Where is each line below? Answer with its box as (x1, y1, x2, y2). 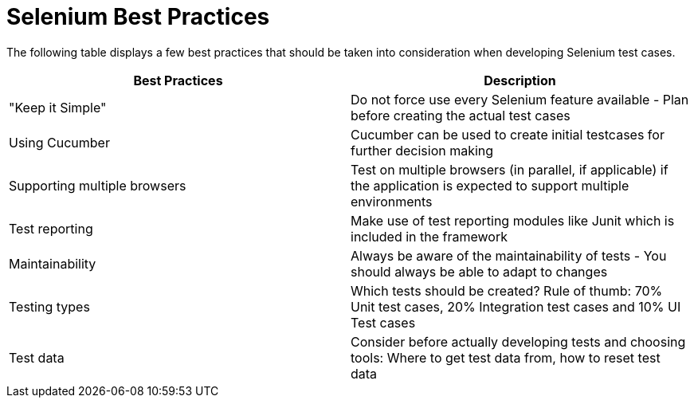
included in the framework (351, 228, 508, 245)
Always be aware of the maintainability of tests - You (351, 247, 667, 264)
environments (351, 193, 433, 210)
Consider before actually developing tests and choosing (351, 333, 686, 350)
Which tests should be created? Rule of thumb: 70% (351, 282, 663, 299)
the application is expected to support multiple (351, 177, 629, 194)
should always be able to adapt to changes (351, 263, 608, 280)
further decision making (351, 142, 494, 159)
